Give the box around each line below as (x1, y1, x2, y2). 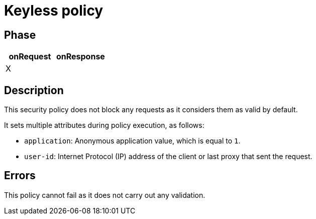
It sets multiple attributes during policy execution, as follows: (4, 121, 204, 130)
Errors (4, 169, 36, 182)
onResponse (56, 51, 105, 62)
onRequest (9, 51, 51, 62)
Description (4, 84, 64, 97)
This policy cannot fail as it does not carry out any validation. (4, 190, 205, 199)
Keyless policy (4, 2, 103, 19)
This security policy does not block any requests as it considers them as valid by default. (4, 105, 298, 114)
